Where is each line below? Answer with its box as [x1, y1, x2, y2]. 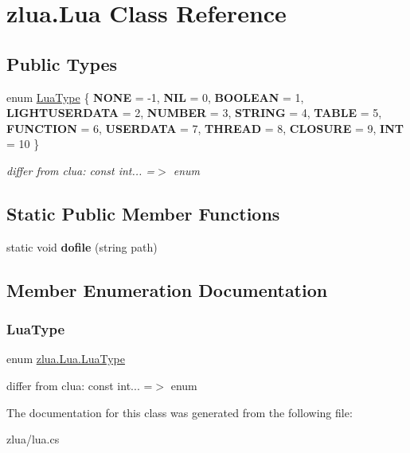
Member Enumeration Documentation [6, 277, 328, 302]
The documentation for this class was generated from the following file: [6, 404, 353, 420]
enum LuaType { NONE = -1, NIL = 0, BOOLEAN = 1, [6, 88, 304, 105]
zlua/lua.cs [6, 431, 60, 447]
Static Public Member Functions [6, 201, 280, 225]
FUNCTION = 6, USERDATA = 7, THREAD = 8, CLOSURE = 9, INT [6, 119, 404, 136]
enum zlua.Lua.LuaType [6, 350, 125, 367]
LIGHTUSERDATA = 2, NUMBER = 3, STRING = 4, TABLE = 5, [6, 104, 382, 121]
